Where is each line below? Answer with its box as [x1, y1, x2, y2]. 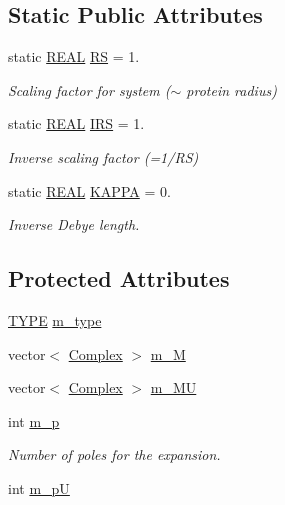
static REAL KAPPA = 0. [8, 180, 171, 201]
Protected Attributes [8, 263, 230, 294]
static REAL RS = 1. [8, 46, 140, 67]
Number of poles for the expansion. [8, 444, 221, 465]
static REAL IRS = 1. [8, 113, 145, 134]
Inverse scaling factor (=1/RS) [8, 146, 199, 167]
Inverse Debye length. [8, 214, 140, 235]
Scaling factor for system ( [8, 79, 171, 100]
